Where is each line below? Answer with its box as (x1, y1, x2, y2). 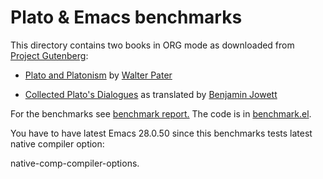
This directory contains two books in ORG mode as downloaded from (10, 39, 295, 51)
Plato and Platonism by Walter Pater (24, 69, 173, 81)
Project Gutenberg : (10, 49, 89, 61)
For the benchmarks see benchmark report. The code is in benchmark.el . (10, 107, 312, 120)
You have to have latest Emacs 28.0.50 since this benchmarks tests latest (10, 127, 313, 139)
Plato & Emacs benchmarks (10, 6, 243, 29)
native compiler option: (10, 137, 105, 150)
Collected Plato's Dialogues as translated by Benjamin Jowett (24, 88, 278, 100)
